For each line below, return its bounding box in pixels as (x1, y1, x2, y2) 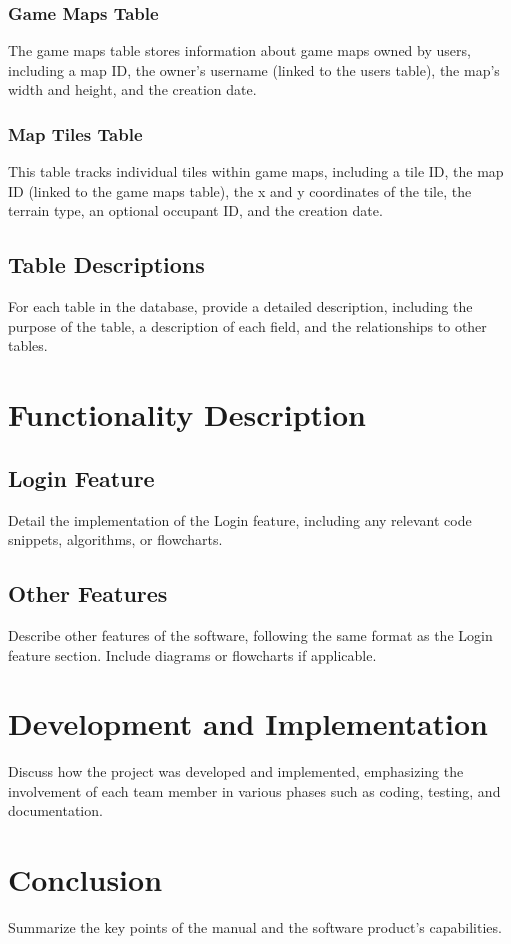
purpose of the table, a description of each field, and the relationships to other (8, 315, 487, 336)
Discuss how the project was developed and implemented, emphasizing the (8, 761, 464, 782)
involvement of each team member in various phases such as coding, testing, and (8, 780, 501, 801)
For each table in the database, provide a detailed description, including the (8, 296, 473, 317)
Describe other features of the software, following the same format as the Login (8, 624, 493, 645)
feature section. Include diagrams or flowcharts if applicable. (8, 644, 377, 665)
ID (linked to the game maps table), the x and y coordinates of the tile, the (8, 180, 472, 201)
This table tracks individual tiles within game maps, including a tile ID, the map (8, 161, 504, 182)
